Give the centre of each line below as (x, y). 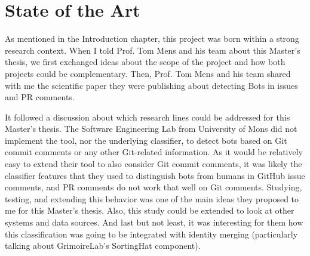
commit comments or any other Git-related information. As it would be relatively (154, 152)
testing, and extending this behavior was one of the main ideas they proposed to (152, 198)
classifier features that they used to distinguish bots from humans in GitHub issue (155, 175)
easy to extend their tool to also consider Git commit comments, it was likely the (154, 164)
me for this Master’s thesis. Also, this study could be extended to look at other (150, 210)
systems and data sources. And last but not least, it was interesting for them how (154, 222)
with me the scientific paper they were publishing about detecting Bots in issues (151, 85)
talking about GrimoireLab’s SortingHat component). (103, 246)
